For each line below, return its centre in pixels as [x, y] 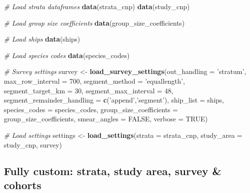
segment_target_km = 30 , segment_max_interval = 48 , [89, 90]
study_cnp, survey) [33, 144]
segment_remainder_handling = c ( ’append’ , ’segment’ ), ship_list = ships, [114, 100]
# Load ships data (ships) [42, 39]
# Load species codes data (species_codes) [67, 55]
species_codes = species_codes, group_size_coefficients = [91, 109]
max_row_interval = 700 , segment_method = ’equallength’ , [94, 81]
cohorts [23, 185]
